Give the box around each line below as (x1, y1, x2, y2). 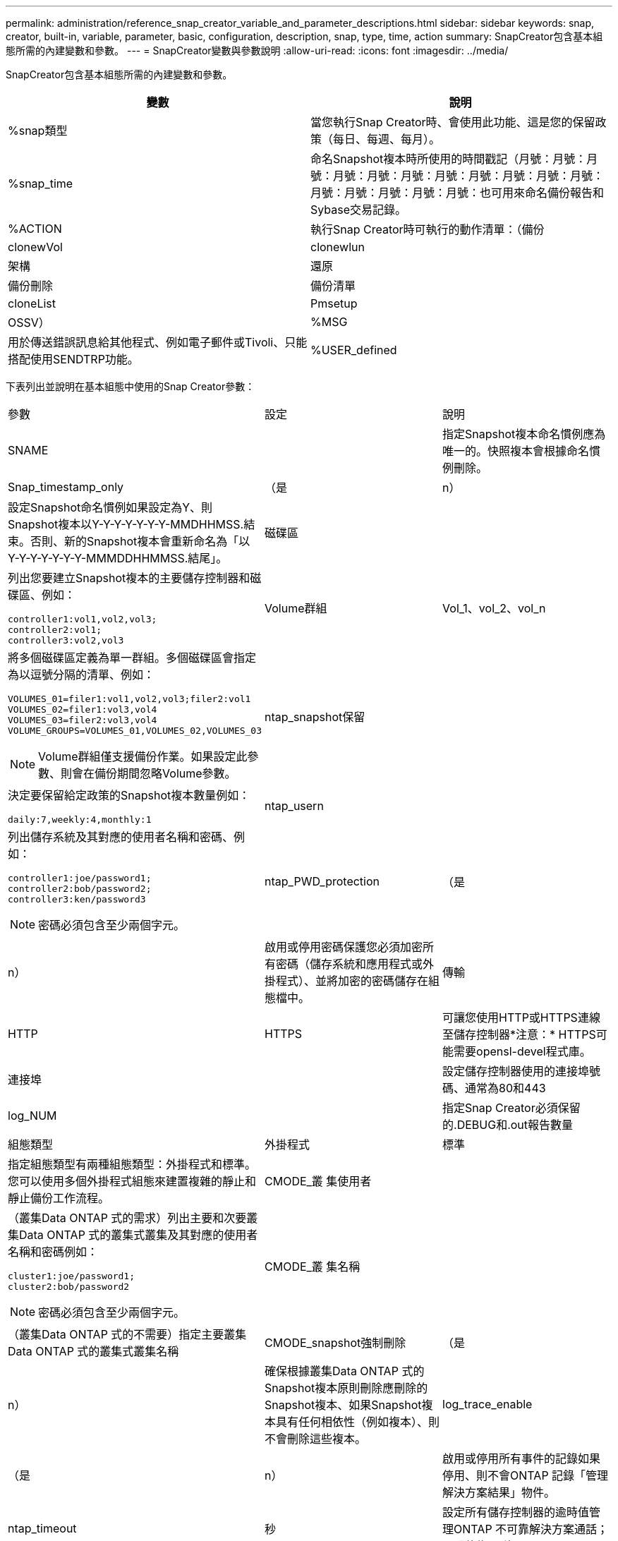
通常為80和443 (465, 1081, 546, 1095)
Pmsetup (310, 296, 358, 310)
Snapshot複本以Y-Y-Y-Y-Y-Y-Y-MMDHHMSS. (8, 517, 244, 531)
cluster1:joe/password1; (8, 1271, 135, 1281)
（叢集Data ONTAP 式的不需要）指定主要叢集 (8, 1327, 247, 1341)
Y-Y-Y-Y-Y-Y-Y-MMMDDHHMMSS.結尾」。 (8, 551, 228, 565)
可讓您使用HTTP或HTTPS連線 (442, 1010, 600, 1025)
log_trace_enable (442, 1397, 533, 1411)
